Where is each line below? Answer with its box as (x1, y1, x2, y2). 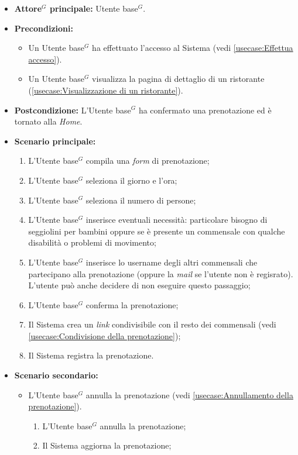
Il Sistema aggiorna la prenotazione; (42, 439, 172, 451)
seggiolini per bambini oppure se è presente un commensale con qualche (28, 225, 285, 237)
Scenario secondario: (14, 369, 98, 381)
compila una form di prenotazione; (85, 154, 210, 167)
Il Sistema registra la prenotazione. (28, 349, 154, 361)
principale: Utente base (49, 2, 138, 14)
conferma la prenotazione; (85, 298, 179, 311)
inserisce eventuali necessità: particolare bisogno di (85, 213, 268, 226)
